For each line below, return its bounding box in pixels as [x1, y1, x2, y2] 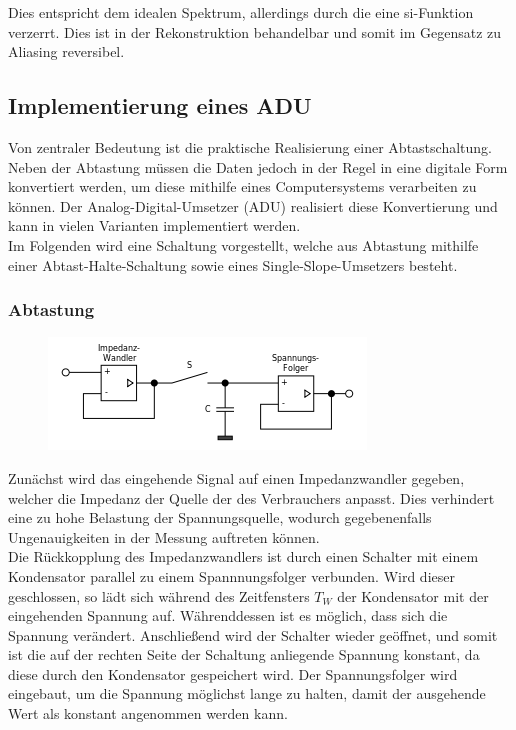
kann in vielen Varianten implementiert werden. [8, 215, 301, 236]
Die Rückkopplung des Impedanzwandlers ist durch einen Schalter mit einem [8, 546, 479, 567]
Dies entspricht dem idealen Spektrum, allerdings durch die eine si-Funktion [8, 2, 474, 22]
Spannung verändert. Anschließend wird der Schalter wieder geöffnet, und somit [8, 624, 498, 645]
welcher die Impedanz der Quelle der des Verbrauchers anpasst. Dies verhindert [8, 487, 495, 508]
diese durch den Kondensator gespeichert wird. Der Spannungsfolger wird [8, 663, 458, 684]
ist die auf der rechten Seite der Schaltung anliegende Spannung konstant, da [8, 644, 480, 665]
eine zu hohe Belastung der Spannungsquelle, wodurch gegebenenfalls [8, 507, 432, 528]
